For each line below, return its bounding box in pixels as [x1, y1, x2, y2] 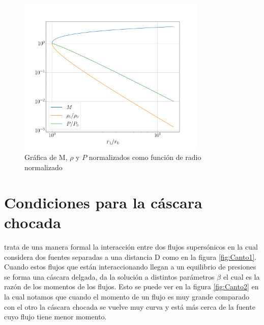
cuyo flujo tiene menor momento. [4, 311, 107, 322]
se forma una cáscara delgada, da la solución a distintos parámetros [4, 271, 215, 282]
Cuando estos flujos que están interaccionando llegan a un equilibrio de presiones [4, 261, 256, 272]
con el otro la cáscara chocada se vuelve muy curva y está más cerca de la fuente [4, 301, 255, 312]
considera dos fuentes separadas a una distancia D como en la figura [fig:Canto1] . [4, 251, 257, 262]
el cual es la [223, 271, 260, 282]
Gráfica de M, [24, 152, 68, 163]
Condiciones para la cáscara [4, 192, 202, 212]
